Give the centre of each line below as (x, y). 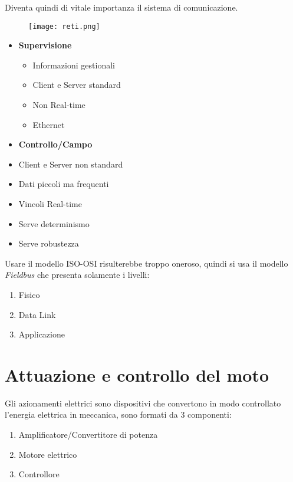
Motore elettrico (48, 454)
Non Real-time (59, 105)
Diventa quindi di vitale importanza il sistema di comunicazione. (121, 7)
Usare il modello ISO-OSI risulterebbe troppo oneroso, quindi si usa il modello (146, 263)
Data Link (37, 314)
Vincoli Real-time (50, 204)
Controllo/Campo (55, 144)
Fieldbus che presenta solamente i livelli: (77, 275)
